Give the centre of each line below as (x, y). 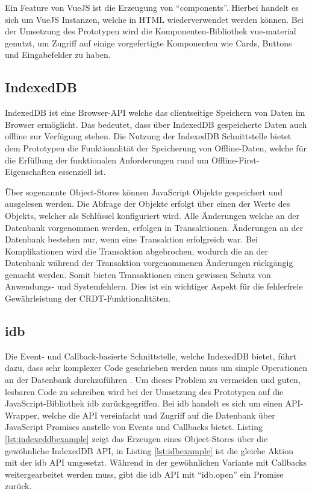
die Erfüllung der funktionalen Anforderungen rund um (107, 160)
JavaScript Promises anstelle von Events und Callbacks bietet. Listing (134, 427)
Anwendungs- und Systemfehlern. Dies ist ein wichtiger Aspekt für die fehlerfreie (154, 286)
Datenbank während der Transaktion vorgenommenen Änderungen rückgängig (149, 263)
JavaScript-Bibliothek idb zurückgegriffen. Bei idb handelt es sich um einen (144, 403)
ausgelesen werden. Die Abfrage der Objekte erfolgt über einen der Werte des (148, 204)
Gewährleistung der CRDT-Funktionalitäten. (88, 298)
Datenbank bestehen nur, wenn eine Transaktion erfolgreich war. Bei (131, 239)
